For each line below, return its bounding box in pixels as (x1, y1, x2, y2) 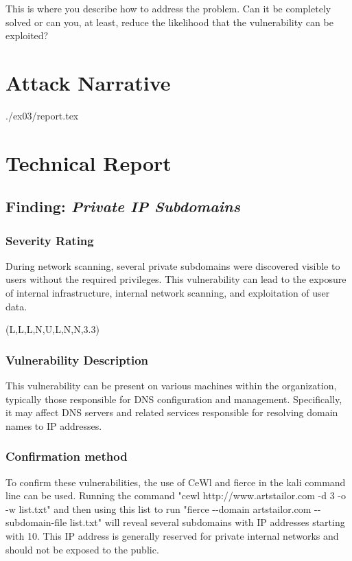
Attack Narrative (5, 68, 171, 96)
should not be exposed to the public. (5, 542, 159, 556)
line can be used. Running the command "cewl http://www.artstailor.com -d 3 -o (5, 488, 347, 503)
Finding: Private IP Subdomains (5, 196, 240, 217)
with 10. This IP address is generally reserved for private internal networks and (5, 529, 339, 543)
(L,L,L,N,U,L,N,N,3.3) (5, 322, 99, 336)
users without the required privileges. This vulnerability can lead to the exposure (5, 272, 347, 286)
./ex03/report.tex (5, 108, 79, 122)
